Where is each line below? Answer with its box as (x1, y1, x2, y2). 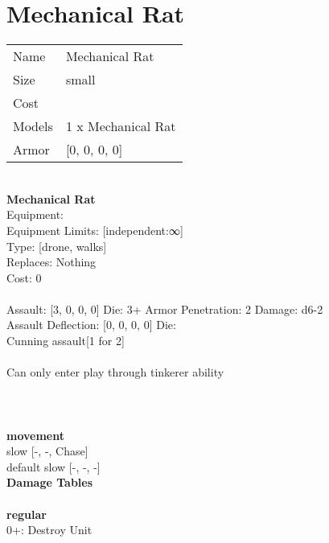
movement (6, 426, 64, 443)
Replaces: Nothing (6, 253, 97, 270)
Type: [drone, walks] (6, 237, 107, 254)
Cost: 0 (6, 269, 42, 286)
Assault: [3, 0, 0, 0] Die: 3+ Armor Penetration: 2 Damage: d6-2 (6, 300, 323, 317)
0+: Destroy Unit (6, 521, 93, 538)
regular (6, 505, 47, 522)
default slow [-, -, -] (6, 458, 101, 475)
